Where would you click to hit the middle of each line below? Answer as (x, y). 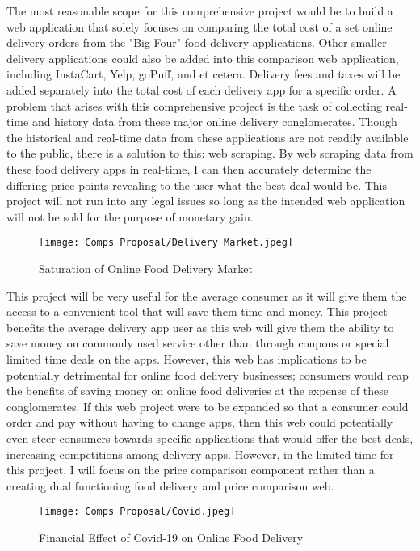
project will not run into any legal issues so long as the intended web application (206, 201)
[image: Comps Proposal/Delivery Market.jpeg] (166, 243)
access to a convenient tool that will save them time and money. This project (197, 311)
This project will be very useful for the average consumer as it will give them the (207, 295)
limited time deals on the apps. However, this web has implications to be (187, 358)
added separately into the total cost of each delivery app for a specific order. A (202, 89)
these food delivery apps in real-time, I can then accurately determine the (189, 168)
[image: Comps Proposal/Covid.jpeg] (137, 512)
